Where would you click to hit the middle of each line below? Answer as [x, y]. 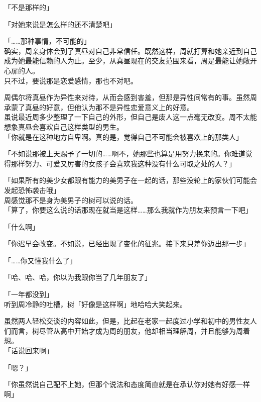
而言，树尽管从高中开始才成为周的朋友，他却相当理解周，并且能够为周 [127, 330]
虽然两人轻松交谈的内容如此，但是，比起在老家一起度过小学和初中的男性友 [127, 321]
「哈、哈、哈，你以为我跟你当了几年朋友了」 [78, 277]
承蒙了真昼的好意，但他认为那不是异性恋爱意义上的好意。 [99, 107]
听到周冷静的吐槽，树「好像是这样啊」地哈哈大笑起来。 [95, 304]
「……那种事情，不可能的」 [47, 41]
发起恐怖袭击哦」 [32, 190]
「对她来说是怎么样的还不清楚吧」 [60, 24]
